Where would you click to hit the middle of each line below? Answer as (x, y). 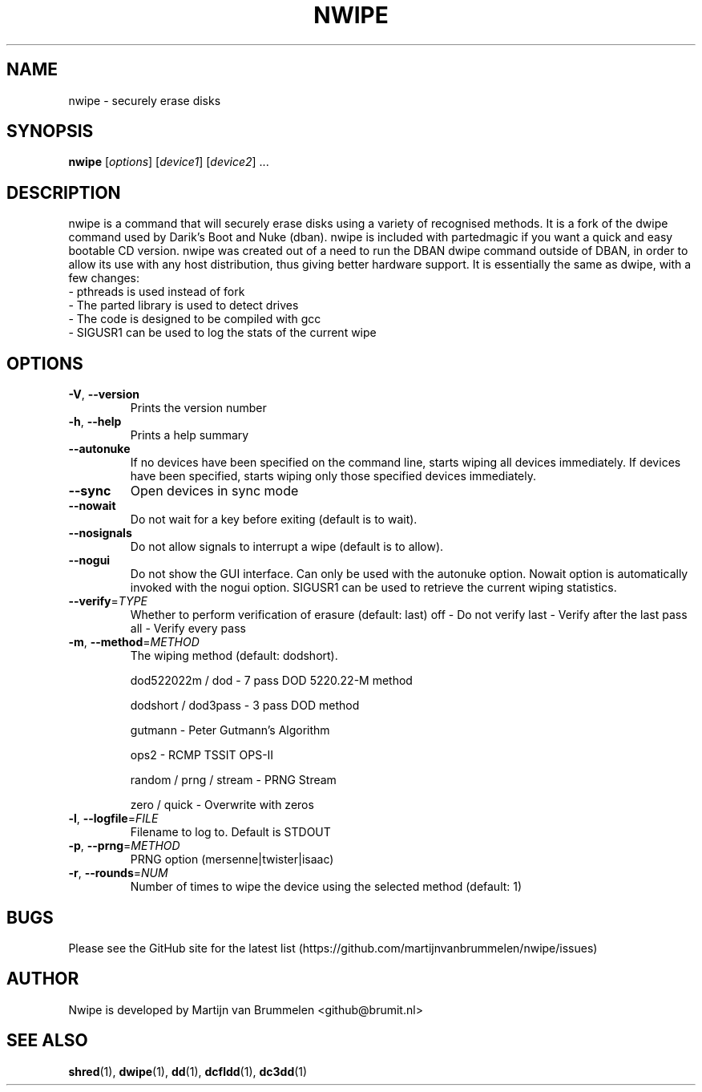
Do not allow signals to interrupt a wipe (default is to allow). (287, 547)
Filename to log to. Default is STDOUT (230, 832)
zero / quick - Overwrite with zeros (222, 805)
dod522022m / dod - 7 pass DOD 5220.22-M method (271, 681)
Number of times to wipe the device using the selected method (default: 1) (326, 887)
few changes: (104, 278)
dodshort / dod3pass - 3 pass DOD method (245, 706)
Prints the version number (198, 408)
